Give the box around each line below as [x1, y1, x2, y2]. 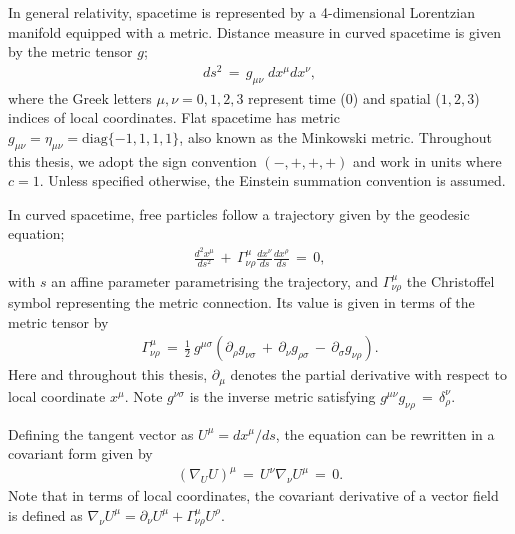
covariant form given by [8, 443, 153, 464]
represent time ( [248, 87, 346, 108]
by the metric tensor [8, 41, 133, 62]
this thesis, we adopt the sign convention [8, 150, 257, 171]
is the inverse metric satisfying [189, 385, 376, 406]
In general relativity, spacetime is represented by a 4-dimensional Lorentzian [8, 2, 475, 22]
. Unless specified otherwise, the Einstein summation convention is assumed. [39, 170, 506, 191]
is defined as [8, 504, 83, 525]
